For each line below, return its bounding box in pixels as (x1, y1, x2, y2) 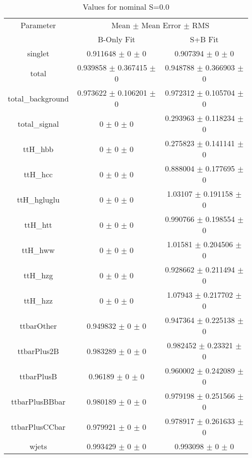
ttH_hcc (24, 168, 53, 180)
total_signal (17, 118, 59, 129)
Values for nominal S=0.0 (82, 1, 170, 12)
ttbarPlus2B (17, 345, 59, 356)
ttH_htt (24, 219, 52, 230)
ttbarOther (19, 320, 57, 331)
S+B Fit (189, 34, 219, 45)
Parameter (20, 19, 56, 31)
